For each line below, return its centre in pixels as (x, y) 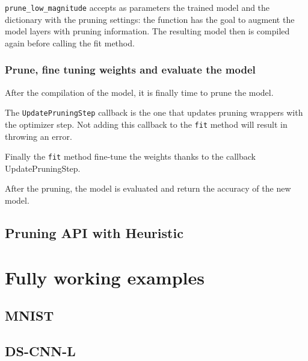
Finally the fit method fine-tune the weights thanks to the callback (130, 156)
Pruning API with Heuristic (94, 232)
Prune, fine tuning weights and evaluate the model (130, 70)
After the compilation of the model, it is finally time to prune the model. (139, 92)
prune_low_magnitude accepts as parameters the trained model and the (137, 7)
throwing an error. (38, 136)
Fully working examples (105, 277)
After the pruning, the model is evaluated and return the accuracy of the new (148, 188)
